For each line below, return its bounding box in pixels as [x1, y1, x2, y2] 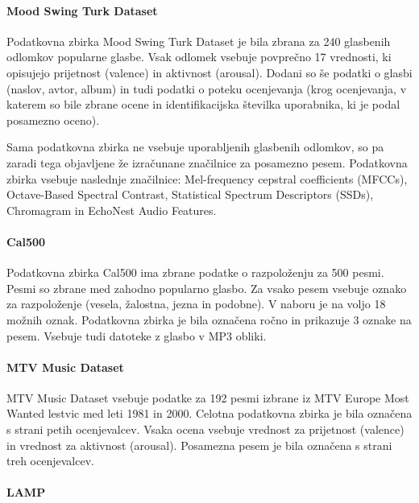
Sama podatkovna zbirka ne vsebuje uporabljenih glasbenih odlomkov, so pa [6, 138, 384, 155]
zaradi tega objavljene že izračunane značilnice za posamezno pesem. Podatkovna [6, 154, 408, 171]
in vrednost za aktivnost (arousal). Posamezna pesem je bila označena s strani [6, 436, 392, 453]
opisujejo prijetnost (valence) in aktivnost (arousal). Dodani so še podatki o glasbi [6, 64, 413, 80]
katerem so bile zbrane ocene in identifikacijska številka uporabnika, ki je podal [6, 96, 400, 113]
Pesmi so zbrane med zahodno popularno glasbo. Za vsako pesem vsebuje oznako [6, 279, 407, 296]
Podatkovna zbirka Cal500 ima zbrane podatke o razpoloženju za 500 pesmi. [6, 264, 384, 281]
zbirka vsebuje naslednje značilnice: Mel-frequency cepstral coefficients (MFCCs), [6, 170, 408, 187]
